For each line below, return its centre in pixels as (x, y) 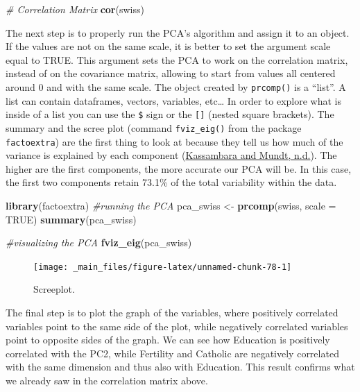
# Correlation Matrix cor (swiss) (75, 9)
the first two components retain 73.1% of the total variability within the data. (171, 182)
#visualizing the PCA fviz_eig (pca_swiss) (99, 242)
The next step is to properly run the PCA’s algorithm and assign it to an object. (178, 32)
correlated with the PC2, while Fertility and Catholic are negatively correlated (172, 353)
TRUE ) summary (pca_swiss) (71, 219)
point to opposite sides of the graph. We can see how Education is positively (168, 340)
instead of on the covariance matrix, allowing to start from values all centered (171, 73)
